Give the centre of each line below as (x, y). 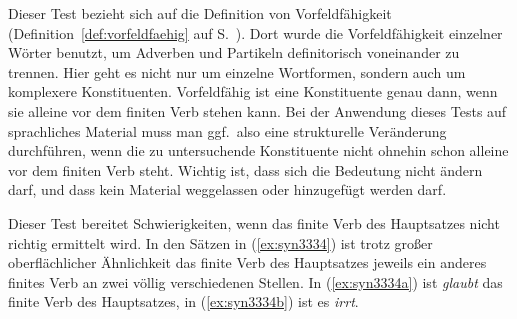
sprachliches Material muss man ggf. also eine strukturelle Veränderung (227, 130)
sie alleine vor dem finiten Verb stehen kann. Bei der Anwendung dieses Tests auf (257, 110)
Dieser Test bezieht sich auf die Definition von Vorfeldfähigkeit (200, 13)
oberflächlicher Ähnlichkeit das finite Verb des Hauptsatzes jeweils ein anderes (247, 262)
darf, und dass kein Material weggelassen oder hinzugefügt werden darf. (227, 189)
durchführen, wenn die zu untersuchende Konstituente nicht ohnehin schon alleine (258, 150)
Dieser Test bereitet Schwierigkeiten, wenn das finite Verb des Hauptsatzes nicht (254, 222)
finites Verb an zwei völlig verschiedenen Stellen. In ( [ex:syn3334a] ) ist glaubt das (255, 281)
